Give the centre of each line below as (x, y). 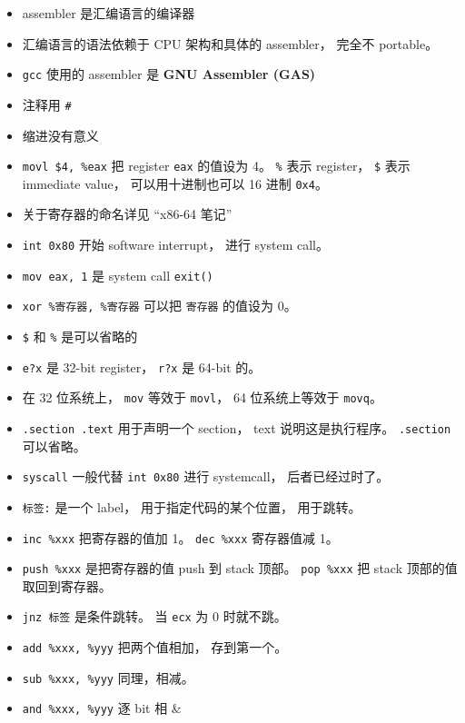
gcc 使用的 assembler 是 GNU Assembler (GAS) (169, 74)
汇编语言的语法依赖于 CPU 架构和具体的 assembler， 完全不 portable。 (230, 43)
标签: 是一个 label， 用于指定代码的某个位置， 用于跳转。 (192, 506)
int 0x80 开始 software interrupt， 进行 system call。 (176, 244)
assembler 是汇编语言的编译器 (109, 13)
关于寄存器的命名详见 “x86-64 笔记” (127, 214)
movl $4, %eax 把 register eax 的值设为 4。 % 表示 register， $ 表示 (216, 166)
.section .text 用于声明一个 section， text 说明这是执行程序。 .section (237, 427)
